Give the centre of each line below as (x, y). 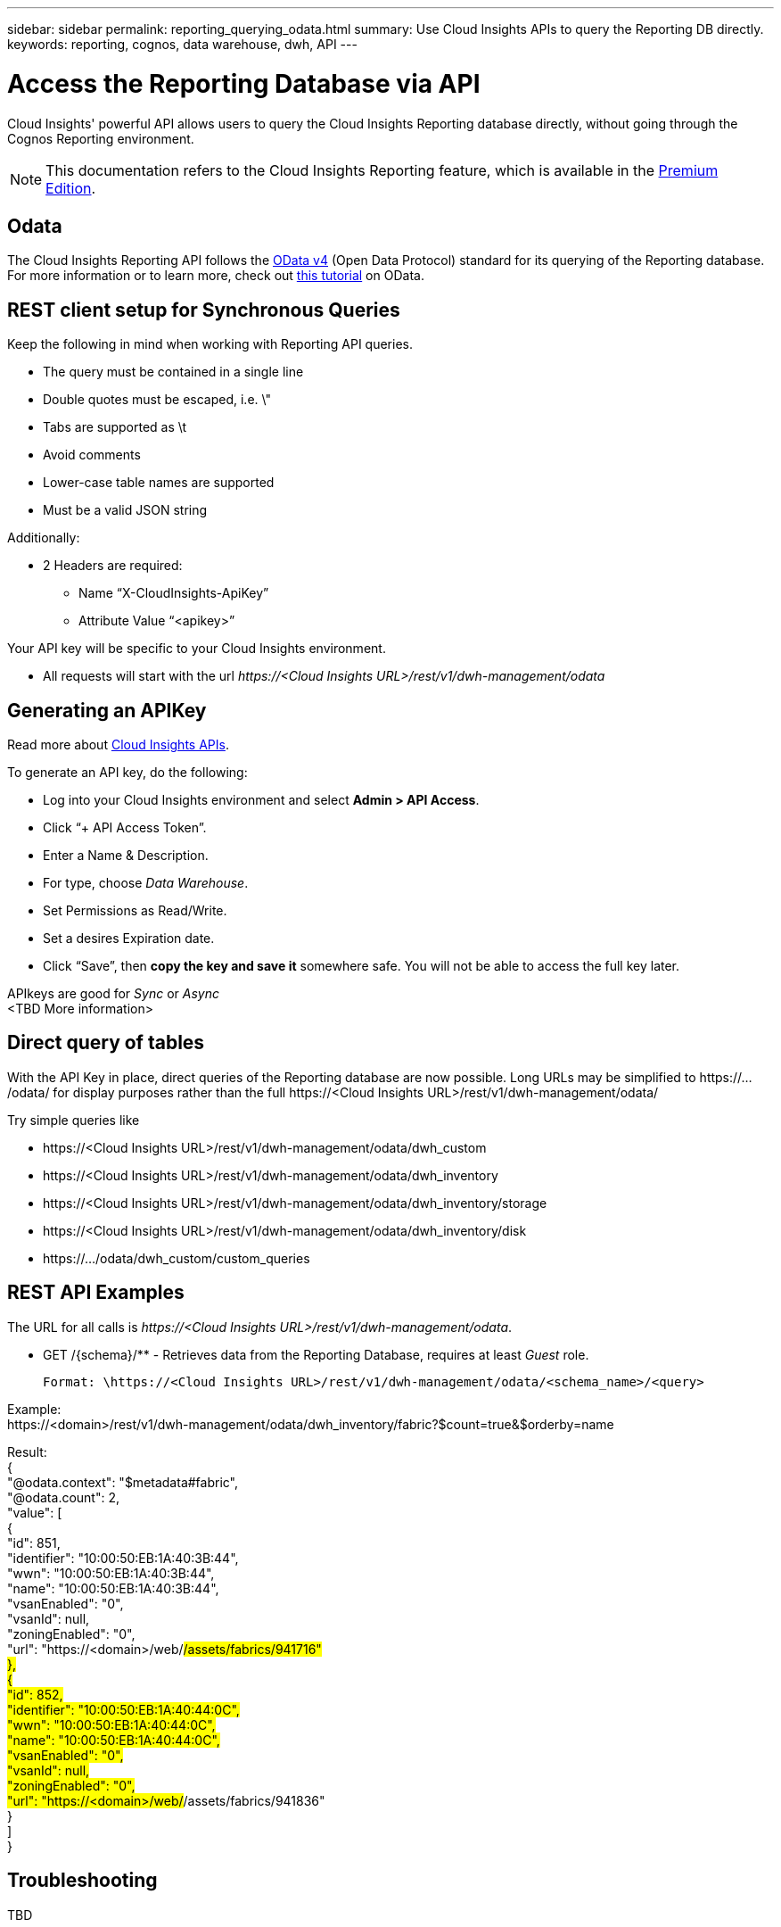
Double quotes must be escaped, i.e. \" (157, 400)
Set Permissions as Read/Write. (135, 911)
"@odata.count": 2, (63, 1497)
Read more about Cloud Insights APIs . (118, 745)
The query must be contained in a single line (173, 372)
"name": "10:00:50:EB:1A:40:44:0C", (114, 1740)
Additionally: (44, 538)
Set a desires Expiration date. (129, 939)
